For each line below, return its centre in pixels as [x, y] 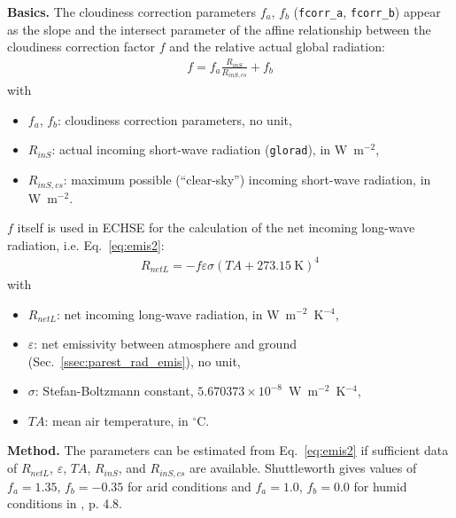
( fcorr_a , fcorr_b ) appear [367, 12]
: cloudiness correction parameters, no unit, [175, 119]
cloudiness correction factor [81, 47]
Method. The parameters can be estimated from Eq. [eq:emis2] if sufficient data [228, 450]
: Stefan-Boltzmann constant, [114, 391]
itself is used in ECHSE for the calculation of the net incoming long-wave [216, 228]
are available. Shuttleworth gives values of [303, 468]
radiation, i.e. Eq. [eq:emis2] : [86, 244]
